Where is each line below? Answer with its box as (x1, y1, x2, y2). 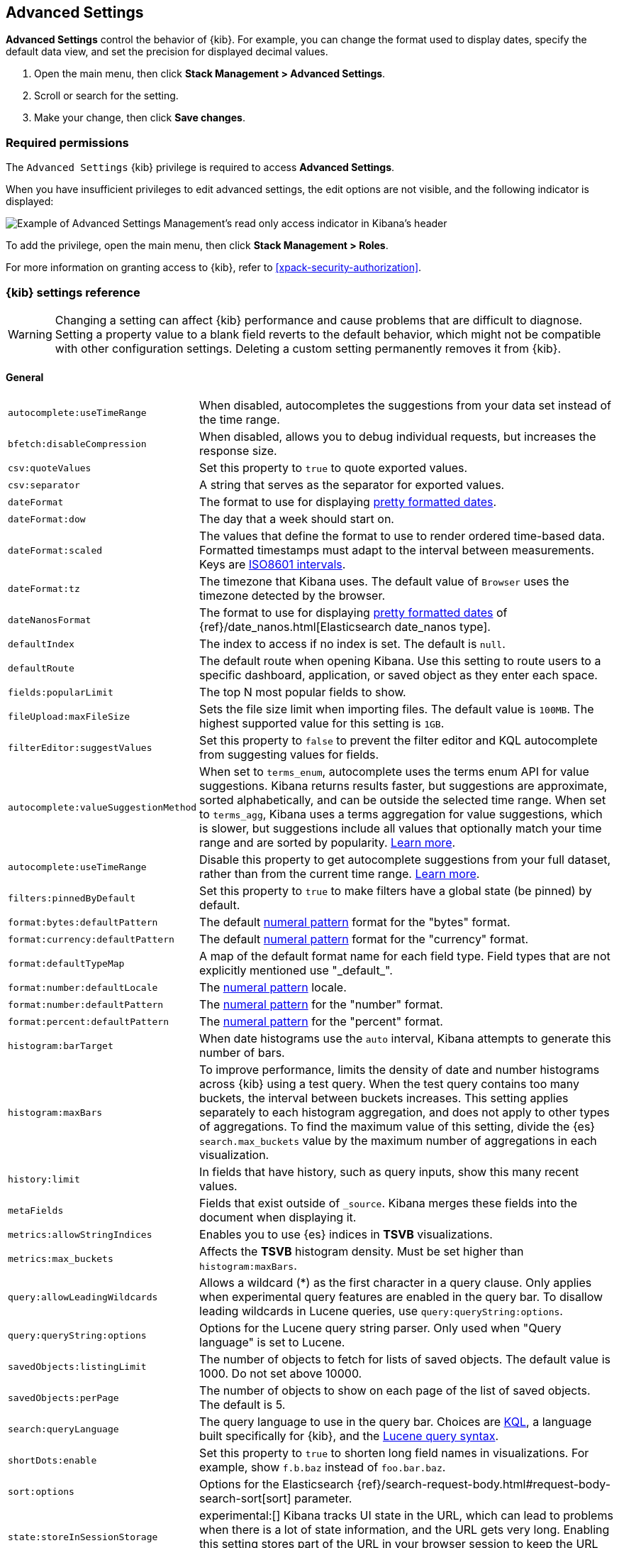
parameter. (294, 1491, 352, 1506)
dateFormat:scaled (8, 544, 103, 556)
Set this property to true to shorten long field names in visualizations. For (199, 1446, 589, 1461)
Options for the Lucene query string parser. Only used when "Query (199, 1321, 562, 1336)
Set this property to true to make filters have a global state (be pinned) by (199, 884, 592, 899)
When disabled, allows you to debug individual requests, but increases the (199, 429, 596, 444)
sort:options (8, 1486, 74, 1497)
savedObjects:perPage (8, 1392, 119, 1403)
